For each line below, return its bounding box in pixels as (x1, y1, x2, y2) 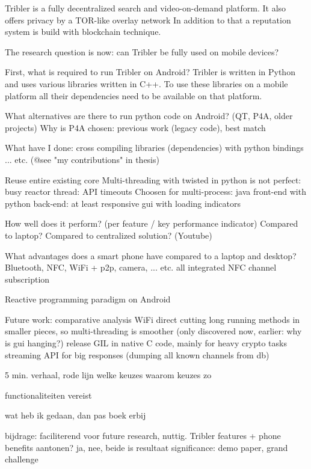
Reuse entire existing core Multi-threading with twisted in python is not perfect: (5, 173, 301, 186)
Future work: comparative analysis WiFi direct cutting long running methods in (5, 313, 300, 325)
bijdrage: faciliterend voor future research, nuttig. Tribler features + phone (5, 429, 281, 442)
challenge (5, 453, 38, 465)
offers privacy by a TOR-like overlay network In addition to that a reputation (5, 13, 291, 26)
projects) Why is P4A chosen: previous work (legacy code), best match (5, 121, 266, 133)
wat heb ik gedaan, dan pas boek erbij (5, 409, 146, 421)
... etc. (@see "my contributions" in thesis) (5, 153, 159, 165)
